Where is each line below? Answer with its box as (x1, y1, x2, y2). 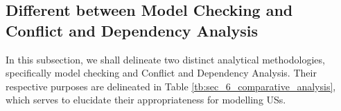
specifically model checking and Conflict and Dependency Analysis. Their (6, 65, 317, 80)
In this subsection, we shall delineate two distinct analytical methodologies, (6, 52, 325, 66)
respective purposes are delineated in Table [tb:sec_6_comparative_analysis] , (6, 79, 336, 93)
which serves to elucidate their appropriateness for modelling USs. (6, 92, 286, 107)
